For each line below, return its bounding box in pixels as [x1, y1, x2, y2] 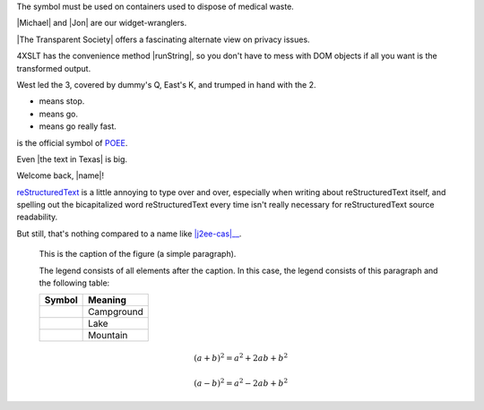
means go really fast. [39, 121, 117, 132]
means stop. [39, 96, 85, 107]
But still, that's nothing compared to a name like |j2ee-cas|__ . [16, 228, 242, 239]
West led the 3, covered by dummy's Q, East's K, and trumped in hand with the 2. [16, 79, 316, 90]
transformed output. [16, 63, 91, 73]
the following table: [39, 278, 110, 288]
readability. [16, 211, 58, 223]
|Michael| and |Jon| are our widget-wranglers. [16, 18, 187, 29]
